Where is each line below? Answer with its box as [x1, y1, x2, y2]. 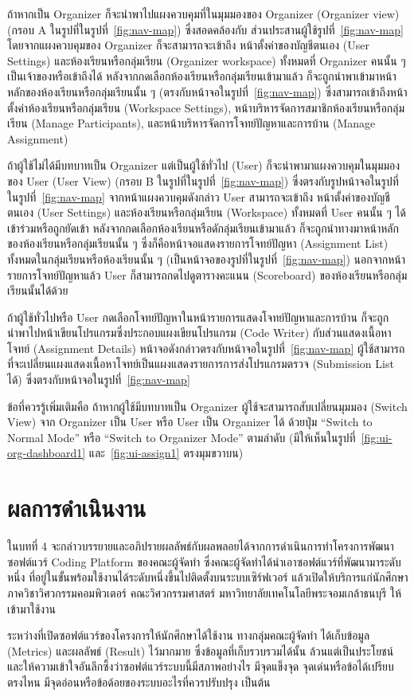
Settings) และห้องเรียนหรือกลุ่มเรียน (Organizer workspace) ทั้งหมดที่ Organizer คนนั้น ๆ [7, 52, 406, 69]
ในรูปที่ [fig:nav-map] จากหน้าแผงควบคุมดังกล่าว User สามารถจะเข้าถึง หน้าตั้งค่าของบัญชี [7, 188, 390, 205]
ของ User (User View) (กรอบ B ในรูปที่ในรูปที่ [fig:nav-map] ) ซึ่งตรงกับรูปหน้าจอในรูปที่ [7, 172, 399, 189]
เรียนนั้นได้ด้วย [7, 282, 68, 299]
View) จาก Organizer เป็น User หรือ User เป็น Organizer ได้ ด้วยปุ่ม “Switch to [7, 413, 373, 430]
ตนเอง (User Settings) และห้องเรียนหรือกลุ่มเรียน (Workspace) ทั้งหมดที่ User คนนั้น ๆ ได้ [7, 204, 406, 221]
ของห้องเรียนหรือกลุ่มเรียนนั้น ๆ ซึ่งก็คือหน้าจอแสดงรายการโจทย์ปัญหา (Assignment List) [7, 235, 389, 252]
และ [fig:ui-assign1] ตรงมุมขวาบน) [88, 444, 244, 461]
